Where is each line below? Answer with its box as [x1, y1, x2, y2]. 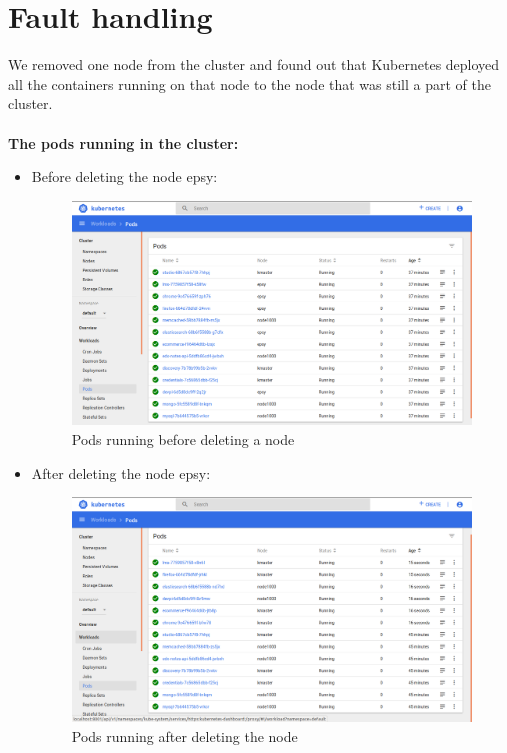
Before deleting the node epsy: [31, 166, 218, 187]
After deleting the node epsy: [31, 462, 211, 483]
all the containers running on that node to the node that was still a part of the [8, 73, 491, 94]
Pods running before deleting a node [71, 429, 295, 449]
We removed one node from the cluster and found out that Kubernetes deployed [8, 54, 500, 75]
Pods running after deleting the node [71, 725, 298, 746]
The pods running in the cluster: [8, 132, 239, 153]
